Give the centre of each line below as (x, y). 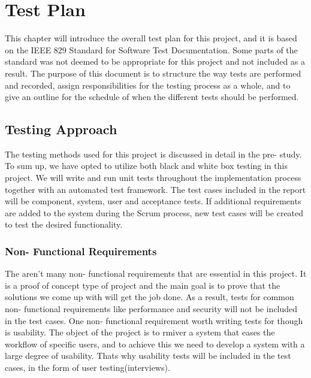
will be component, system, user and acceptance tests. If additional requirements (153, 201)
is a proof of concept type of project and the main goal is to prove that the (143, 285)
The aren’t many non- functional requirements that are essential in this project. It (156, 273)
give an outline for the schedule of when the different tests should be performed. (152, 97)
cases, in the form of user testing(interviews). (87, 368)
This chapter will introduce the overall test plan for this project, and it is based (151, 38)
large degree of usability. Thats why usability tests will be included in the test (148, 356)
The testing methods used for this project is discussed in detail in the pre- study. (153, 154)
